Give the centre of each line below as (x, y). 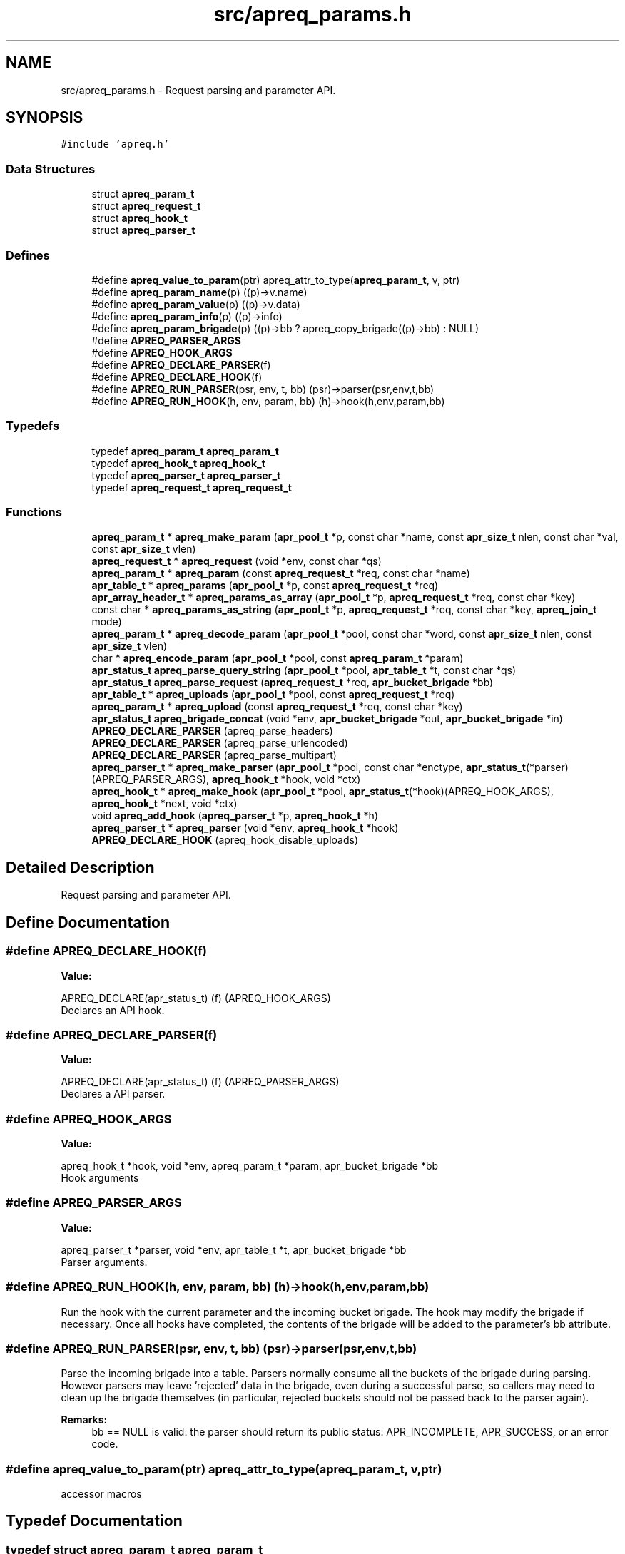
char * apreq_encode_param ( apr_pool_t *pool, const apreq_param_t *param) (278, 658)
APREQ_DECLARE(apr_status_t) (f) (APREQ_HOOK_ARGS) (196, 998)
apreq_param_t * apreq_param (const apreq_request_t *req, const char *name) (281, 573)
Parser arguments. (104, 1262)
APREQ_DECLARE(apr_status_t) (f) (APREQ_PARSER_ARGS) (200, 1082)
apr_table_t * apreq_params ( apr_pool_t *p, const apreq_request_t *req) (265, 586)
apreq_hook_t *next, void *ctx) (164, 804)
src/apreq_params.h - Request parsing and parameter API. (198, 90)
